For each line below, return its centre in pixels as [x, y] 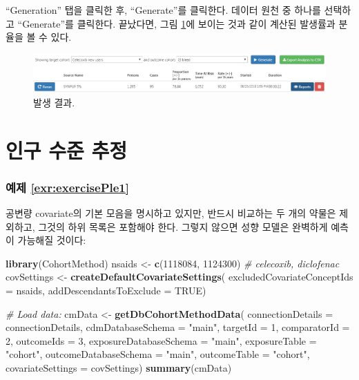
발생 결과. [54, 102]
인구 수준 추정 [67, 150]
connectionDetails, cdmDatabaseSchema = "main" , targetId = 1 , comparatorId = [178, 327]
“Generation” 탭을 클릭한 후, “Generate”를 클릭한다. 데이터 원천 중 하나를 [163, 10]
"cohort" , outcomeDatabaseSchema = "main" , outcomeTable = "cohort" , [158, 354]
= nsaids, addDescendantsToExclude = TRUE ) [106, 290]
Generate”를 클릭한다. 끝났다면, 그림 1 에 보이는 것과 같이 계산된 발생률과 [179, 23]
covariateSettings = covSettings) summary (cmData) [119, 367]
